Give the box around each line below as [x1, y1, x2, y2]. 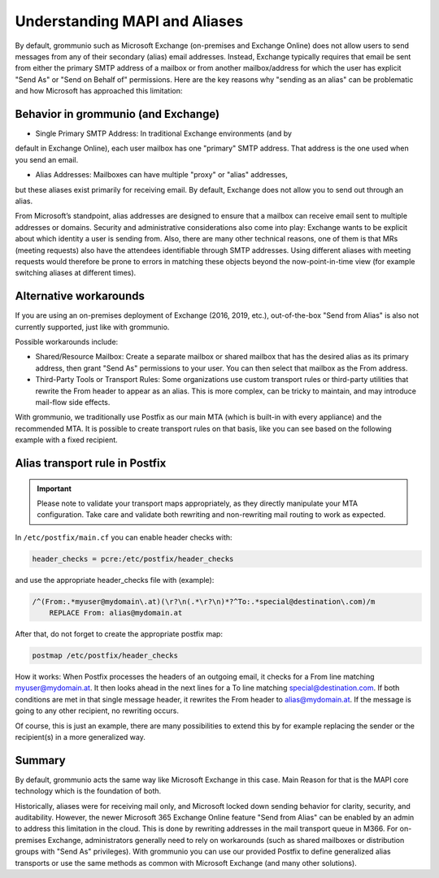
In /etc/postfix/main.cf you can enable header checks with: [15, 532, 233, 542]
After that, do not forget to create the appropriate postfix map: [15, 629, 224, 639]
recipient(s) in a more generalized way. [15, 732, 146, 741]
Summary [15, 753, 66, 767]
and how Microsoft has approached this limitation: [15, 86, 183, 96]
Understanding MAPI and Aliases [15, 12, 244, 30]
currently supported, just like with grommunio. [15, 322, 170, 332]
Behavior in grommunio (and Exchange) [15, 106, 219, 121]
